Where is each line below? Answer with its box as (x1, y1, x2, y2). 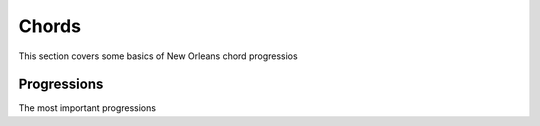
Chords (18, 15, 82, 37)
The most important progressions (18, 102, 157, 114)
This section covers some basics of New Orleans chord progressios (18, 50, 299, 62)
